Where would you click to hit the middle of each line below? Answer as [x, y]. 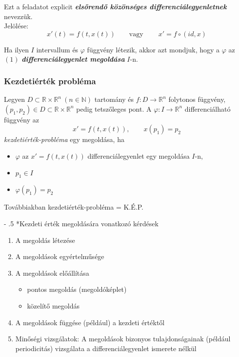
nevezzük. [18, 16]
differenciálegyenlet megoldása [73, 59]
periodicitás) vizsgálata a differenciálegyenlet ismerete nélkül [106, 348]
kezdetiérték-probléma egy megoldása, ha [64, 139]
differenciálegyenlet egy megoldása [139, 155]
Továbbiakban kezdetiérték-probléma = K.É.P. [74, 207]
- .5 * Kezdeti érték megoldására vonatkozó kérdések [81, 223]
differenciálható [208, 108]
